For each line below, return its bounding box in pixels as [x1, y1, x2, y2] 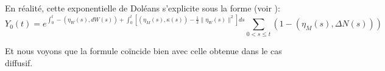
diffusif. [5, 57, 33, 69]
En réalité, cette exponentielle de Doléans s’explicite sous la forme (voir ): [5, 2, 280, 14]
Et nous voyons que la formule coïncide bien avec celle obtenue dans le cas [5, 45, 282, 57]
